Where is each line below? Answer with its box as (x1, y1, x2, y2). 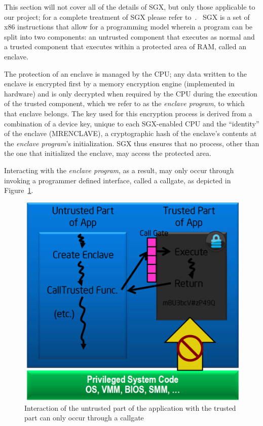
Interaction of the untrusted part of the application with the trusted (24, 402, 236, 413)
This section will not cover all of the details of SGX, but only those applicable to (4, 2, 255, 12)
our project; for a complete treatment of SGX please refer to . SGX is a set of (4, 11, 250, 22)
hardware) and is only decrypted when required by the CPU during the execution (4, 88, 257, 99)
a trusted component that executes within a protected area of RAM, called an (4, 41, 247, 52)
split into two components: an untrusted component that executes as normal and (4, 31, 255, 42)
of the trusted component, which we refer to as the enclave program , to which (4, 98, 245, 109)
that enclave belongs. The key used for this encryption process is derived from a (4, 108, 252, 118)
